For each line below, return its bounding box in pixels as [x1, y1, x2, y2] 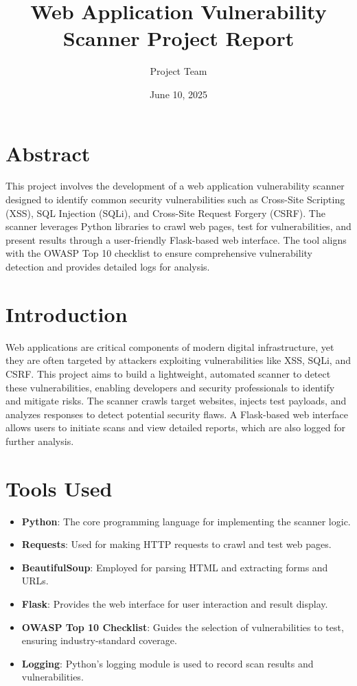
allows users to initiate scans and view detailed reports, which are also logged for [5, 420, 345, 435]
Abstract [5, 139, 91, 167]
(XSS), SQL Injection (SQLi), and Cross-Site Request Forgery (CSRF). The [5, 205, 325, 220]
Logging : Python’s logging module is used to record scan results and [21, 656, 314, 670]
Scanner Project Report [62, 24, 295, 52]
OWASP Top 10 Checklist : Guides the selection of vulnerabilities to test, [21, 619, 344, 634]
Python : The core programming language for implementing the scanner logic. [21, 514, 351, 528]
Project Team [150, 64, 207, 78]
